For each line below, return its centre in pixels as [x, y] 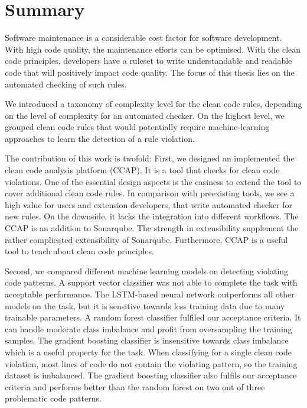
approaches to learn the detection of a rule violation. [100, 138]
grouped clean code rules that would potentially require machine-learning [137, 127]
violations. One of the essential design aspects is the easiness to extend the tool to [153, 181]
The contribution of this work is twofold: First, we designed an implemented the [150, 158]
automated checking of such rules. [66, 84]
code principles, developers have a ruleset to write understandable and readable [148, 61]
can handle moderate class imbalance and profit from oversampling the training [148, 328]
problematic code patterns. [53, 398]
